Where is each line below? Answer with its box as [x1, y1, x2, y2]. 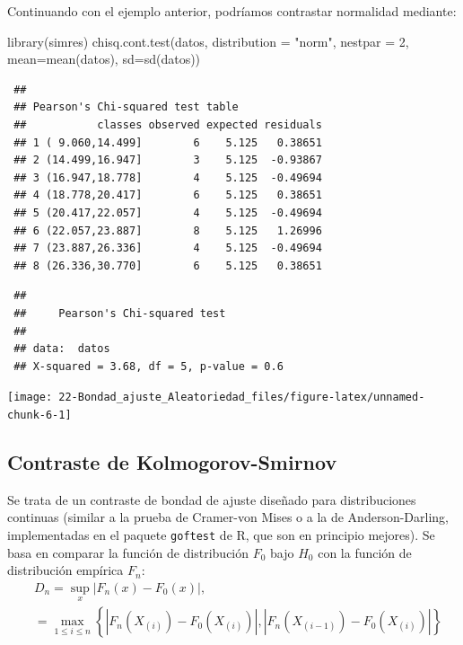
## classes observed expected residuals [13, 118, 322, 131]
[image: [7, 391, 53, 404]
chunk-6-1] [7, 408, 72, 421]
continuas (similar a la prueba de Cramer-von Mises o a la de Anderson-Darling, [7, 508, 449, 526]
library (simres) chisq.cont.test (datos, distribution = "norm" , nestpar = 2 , [7, 31, 409, 50]
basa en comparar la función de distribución [7, 543, 249, 561]
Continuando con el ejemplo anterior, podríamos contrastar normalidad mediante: [7, 2, 457, 20]
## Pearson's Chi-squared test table [13, 101, 239, 114]
